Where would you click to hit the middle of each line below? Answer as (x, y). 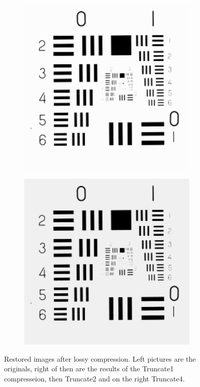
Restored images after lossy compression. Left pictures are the (100, 358)
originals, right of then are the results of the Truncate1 (89, 369)
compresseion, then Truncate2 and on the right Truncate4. (94, 378)
